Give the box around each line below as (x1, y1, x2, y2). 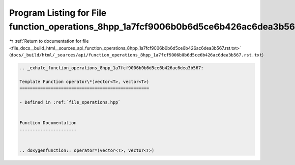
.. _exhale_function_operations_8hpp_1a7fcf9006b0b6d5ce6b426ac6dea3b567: (19, 65, 204, 71)
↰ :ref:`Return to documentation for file (9, 38, 89, 44)
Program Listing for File (9, 7, 107, 18)
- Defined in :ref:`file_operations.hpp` (19, 100, 121, 105)
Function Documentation (19, 120, 77, 126)
